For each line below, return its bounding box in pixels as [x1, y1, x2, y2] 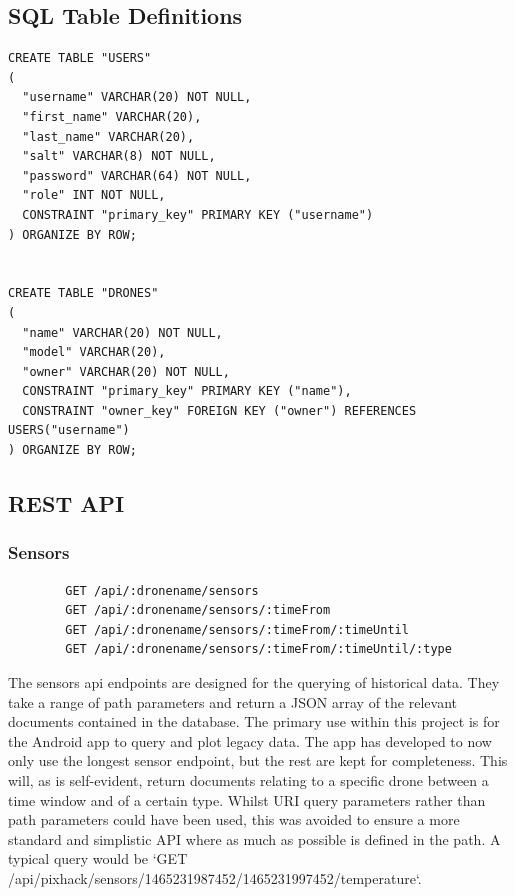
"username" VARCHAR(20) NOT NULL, [22, 90, 252, 105]
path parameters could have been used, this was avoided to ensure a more [8, 809, 460, 830]
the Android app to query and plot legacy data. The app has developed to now [8, 730, 492, 751]
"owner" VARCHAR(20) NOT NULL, [22, 364, 230, 379]
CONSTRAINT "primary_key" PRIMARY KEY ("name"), [22, 384, 352, 399]
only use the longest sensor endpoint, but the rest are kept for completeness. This [8, 750, 508, 771]
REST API [8, 488, 125, 519]
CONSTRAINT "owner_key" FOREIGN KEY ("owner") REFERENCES [22, 403, 417, 418]
